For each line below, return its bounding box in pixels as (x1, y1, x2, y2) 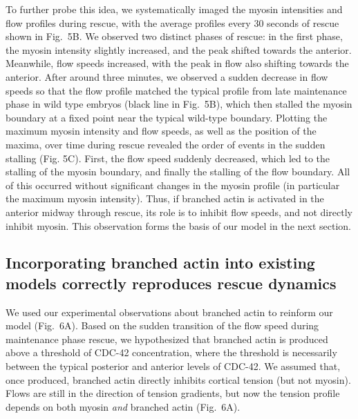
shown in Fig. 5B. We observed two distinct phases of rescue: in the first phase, (6, 29, 343, 43)
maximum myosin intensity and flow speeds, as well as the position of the (6, 124, 317, 138)
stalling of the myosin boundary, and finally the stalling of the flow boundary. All (6, 164, 350, 179)
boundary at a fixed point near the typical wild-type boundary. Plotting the (6, 110, 328, 124)
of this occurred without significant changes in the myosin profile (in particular (6, 177, 340, 192)
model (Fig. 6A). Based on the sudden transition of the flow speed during (6, 318, 319, 333)
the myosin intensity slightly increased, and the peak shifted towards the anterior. (6, 42, 352, 57)
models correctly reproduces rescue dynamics (6, 272, 337, 293)
